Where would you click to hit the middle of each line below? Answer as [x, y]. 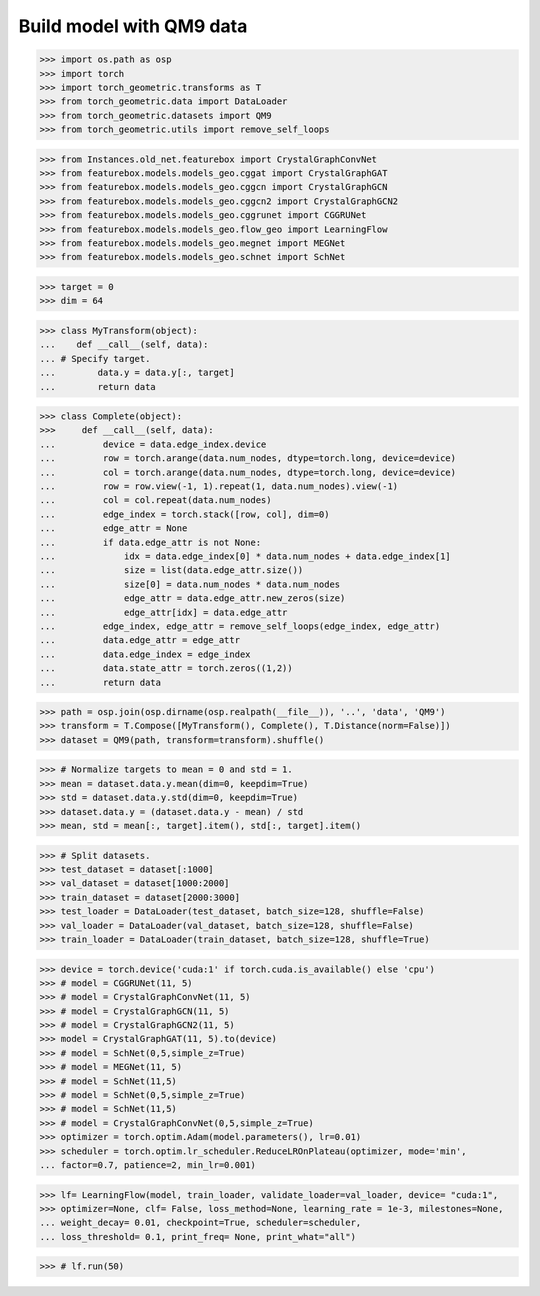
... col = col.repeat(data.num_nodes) [155, 500]
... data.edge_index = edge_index [145, 654]
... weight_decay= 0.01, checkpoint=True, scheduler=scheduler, [200, 1223]
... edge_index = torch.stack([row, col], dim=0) [184, 514]
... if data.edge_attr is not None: [150, 542]
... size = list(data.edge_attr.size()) [171, 570]
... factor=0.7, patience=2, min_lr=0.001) [148, 1164]
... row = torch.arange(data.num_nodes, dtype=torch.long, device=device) [248, 458]
